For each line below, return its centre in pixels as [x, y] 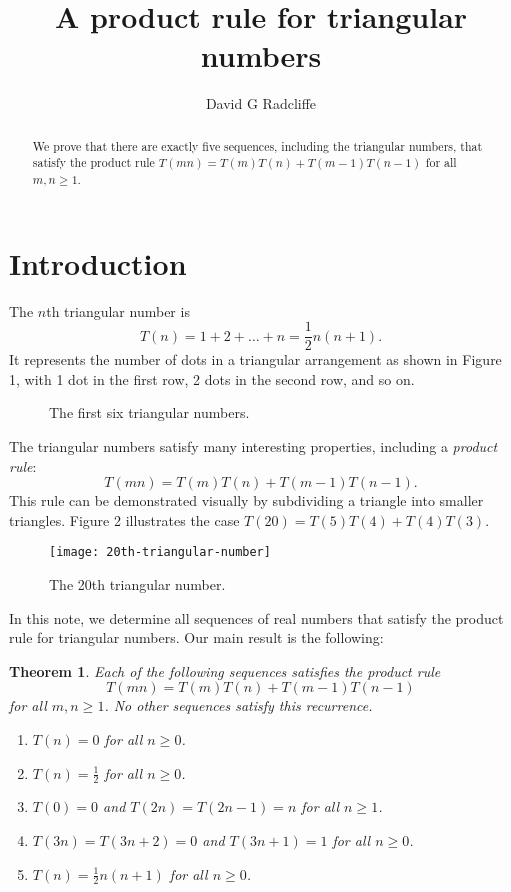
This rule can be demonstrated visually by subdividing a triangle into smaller [246, 500]
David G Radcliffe [261, 103]
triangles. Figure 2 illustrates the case [124, 519]
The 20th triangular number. [137, 584]
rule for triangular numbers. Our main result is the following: [196, 637]
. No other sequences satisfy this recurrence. [238, 705]
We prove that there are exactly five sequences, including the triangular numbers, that [257, 145]
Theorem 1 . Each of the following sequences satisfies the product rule [225, 670]
